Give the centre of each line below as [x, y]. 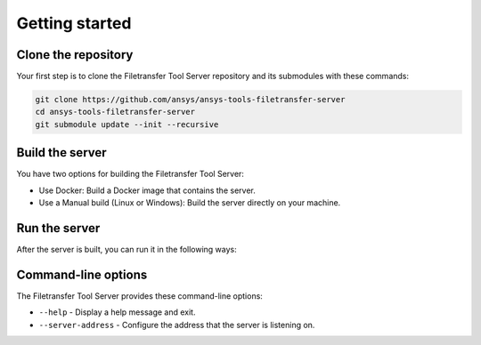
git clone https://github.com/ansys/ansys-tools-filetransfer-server [190, 100]
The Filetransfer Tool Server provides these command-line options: [139, 296]
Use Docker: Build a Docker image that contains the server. [147, 190]
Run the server [58, 228]
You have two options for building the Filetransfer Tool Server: [130, 174]
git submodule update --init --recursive [127, 124]
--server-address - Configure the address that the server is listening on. [177, 325]
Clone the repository [75, 55]
